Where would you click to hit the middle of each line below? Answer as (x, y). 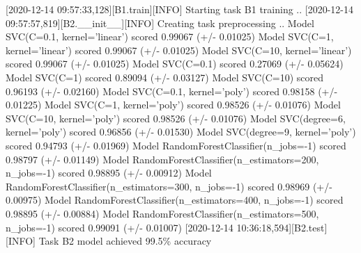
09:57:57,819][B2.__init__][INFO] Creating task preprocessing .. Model (160, 23)
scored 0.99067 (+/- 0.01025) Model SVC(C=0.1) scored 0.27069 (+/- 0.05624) (175, 64)
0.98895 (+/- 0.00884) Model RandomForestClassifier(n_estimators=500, (162, 213)
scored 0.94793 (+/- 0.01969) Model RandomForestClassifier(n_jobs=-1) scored (176, 145)
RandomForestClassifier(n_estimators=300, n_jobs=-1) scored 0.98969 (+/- (169, 186)
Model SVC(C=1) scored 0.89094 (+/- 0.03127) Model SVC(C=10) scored (164, 77)
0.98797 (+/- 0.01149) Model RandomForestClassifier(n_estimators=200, (162, 159)
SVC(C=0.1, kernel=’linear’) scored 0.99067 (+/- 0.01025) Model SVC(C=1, (170, 36)
